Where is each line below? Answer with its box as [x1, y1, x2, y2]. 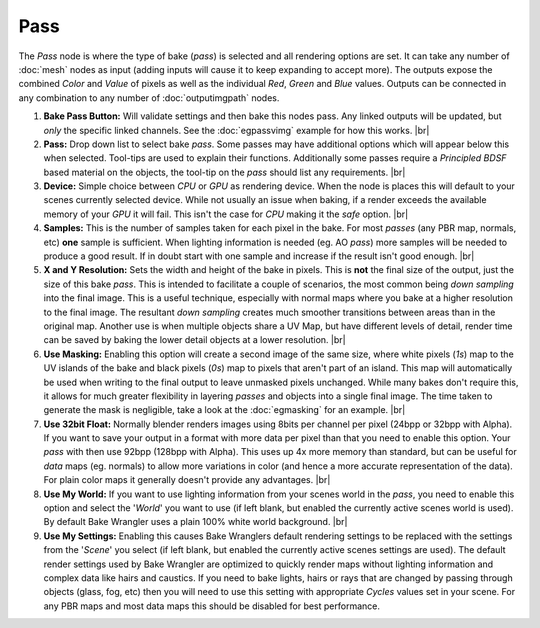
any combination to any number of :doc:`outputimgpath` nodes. [18, 91, 280, 104]
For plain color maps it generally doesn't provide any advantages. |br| [43, 474, 331, 486]
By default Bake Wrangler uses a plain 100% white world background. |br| [43, 516, 348, 528]
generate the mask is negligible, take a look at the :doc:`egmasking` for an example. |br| [43, 404, 406, 416]
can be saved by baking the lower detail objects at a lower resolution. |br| [43, 334, 346, 346]
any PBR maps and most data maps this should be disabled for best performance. [43, 600, 380, 612]
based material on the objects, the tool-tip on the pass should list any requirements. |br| [43, 166, 406, 178]
